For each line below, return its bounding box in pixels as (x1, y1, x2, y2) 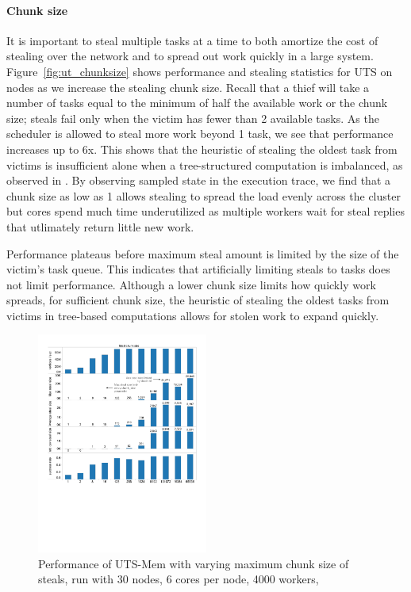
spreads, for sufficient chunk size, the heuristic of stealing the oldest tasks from (6, 292, 390, 308)
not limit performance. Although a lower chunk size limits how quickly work (6, 276, 376, 292)
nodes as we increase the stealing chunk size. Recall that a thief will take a (6, 78, 370, 95)
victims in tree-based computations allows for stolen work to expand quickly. (6, 307, 379, 323)
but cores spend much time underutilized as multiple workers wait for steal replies (6, 203, 405, 220)
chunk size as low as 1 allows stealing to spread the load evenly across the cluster (6, 187, 401, 204)
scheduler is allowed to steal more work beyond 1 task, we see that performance (6, 125, 394, 142)
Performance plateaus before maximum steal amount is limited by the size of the (6, 245, 399, 262)
